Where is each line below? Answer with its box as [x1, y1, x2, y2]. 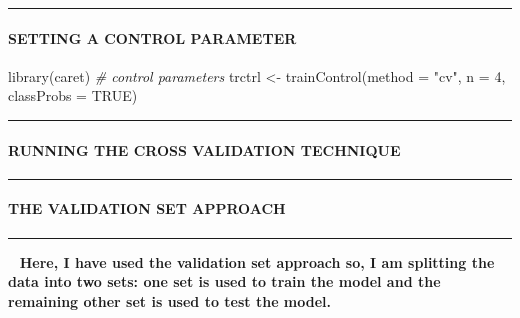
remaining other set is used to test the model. [8, 290, 332, 311]
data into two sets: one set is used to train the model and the [8, 271, 441, 292]
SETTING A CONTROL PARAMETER [8, 27, 297, 48]
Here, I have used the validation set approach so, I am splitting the [19, 251, 495, 272]
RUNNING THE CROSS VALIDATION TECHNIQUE [8, 139, 401, 160]
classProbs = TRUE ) [8, 85, 138, 106]
